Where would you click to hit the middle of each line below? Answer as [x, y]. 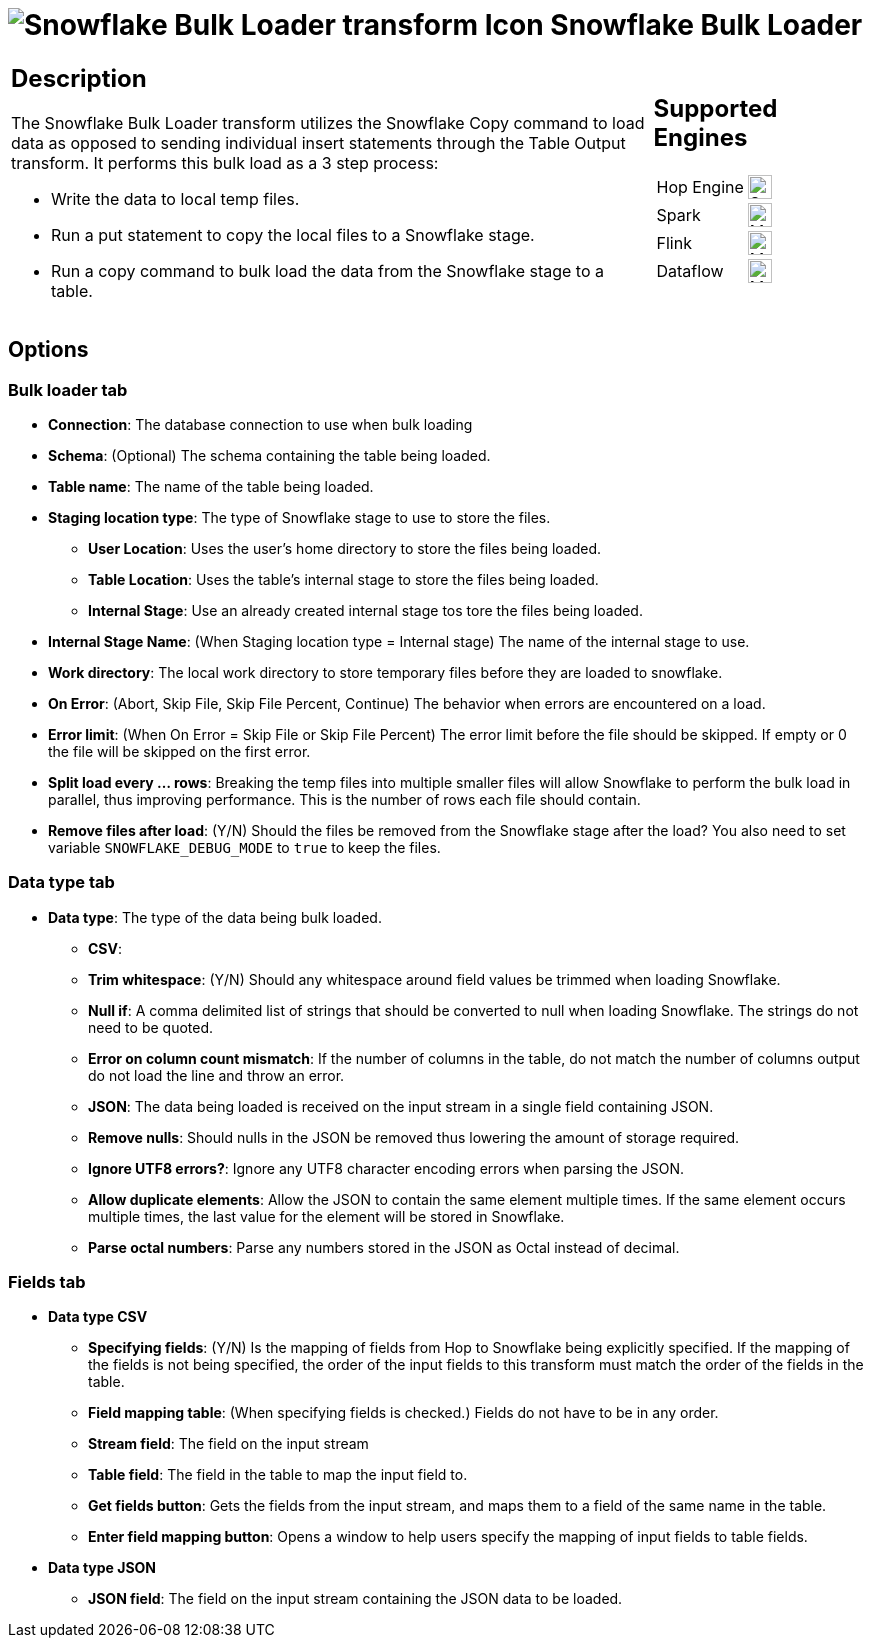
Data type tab [61, 882]
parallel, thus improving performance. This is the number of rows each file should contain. [344, 799]
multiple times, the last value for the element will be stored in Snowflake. [326, 1216]
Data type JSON [102, 1568]
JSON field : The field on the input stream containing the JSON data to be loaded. [355, 1599]
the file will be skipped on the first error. [179, 751]
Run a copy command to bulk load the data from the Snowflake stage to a [327, 270]
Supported [715, 109]
